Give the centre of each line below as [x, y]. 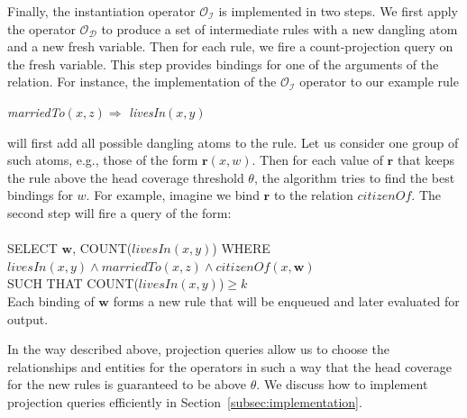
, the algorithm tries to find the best [354, 177]
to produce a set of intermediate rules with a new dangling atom [279, 28]
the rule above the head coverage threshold [126, 177]
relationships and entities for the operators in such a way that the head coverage [229, 366]
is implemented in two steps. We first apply [338, 11]
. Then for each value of [317, 160]
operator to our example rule [379, 82]
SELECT [32, 248]
